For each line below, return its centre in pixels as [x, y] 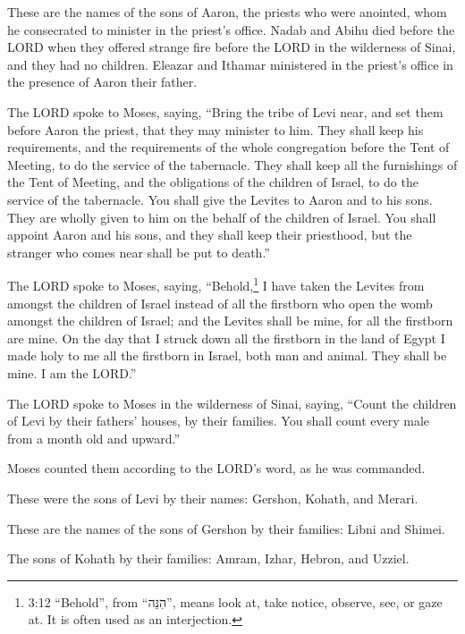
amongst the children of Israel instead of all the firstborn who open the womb [220, 303]
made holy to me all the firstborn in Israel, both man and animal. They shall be [227, 355]
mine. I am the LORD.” [72, 372]
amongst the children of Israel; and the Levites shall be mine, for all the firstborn [230, 321]
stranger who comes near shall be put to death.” [139, 252]
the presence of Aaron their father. [102, 82]
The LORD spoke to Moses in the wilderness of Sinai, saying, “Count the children [232, 403]
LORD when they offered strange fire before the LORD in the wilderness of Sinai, [232, 47]
